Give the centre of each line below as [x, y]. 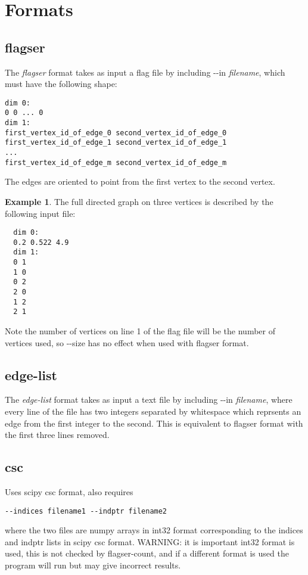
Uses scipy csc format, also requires [69, 492]
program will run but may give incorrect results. [93, 565]
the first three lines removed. [57, 435]
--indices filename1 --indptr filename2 [86, 511]
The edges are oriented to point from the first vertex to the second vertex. [140, 181]
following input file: [40, 213]
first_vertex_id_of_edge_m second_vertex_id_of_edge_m [116, 162]
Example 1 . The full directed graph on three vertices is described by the [139, 201]
